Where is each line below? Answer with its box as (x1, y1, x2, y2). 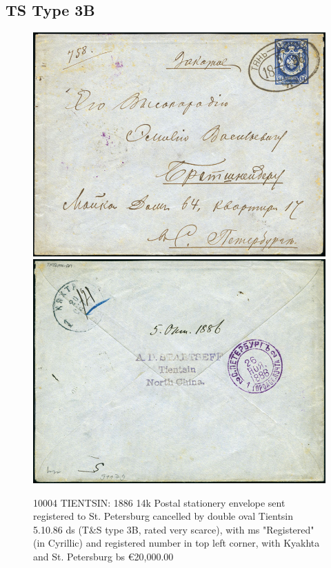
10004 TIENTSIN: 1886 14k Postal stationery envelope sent (33, 495, 285, 509)
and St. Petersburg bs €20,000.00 (33, 549, 174, 563)
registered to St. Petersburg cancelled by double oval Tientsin (33, 509, 294, 523)
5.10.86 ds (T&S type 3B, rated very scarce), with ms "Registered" (33, 522, 314, 536)
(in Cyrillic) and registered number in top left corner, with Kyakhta (33, 536, 320, 550)
